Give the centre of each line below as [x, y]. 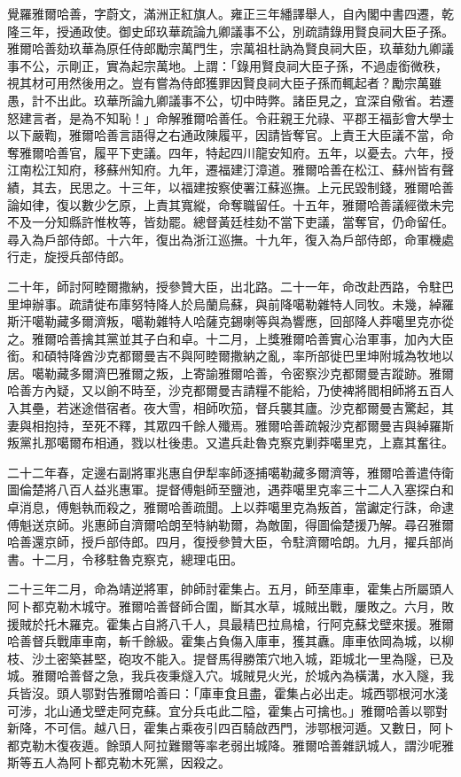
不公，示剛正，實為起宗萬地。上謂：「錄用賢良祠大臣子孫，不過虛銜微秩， [233, 65]
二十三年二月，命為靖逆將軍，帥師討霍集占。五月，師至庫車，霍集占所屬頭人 [230, 589]
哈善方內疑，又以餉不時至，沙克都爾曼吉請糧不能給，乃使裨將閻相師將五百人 [230, 390]
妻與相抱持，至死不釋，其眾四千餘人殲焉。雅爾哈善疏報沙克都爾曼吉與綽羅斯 [230, 425]
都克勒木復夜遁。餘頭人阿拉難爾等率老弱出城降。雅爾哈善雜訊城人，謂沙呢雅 [230, 745]
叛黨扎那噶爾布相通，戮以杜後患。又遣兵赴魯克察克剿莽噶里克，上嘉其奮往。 [230, 443]
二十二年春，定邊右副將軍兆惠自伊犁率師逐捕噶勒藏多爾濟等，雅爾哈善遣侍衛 [230, 472]
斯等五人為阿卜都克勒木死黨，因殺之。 [119, 762]
